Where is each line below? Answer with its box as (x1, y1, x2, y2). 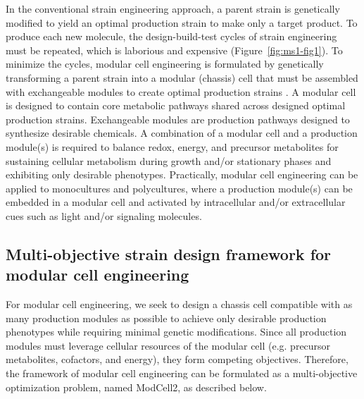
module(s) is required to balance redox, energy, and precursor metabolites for (6, 139, 339, 154)
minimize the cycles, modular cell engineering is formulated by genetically (6, 56, 324, 71)
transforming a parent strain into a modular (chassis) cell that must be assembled (6, 70, 358, 85)
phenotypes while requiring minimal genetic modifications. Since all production (6, 324, 347, 339)
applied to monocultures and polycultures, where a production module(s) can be (6, 180, 353, 195)
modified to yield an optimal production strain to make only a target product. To (6, 15, 358, 30)
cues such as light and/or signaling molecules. (6, 208, 202, 223)
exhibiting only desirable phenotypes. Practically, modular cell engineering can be (6, 167, 358, 182)
